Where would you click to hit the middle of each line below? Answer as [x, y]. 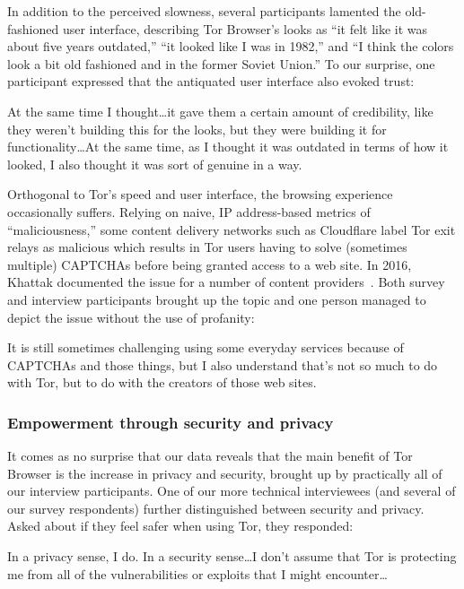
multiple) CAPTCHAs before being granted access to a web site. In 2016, [210, 264]
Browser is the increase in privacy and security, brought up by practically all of [225, 473]
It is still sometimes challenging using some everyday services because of [206, 347]
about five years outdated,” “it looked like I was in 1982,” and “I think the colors [231, 46]
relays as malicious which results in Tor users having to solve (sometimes [207, 247]
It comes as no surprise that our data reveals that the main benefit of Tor [210, 456]
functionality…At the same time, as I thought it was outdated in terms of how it [228, 147]
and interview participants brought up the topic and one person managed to [217, 299]
